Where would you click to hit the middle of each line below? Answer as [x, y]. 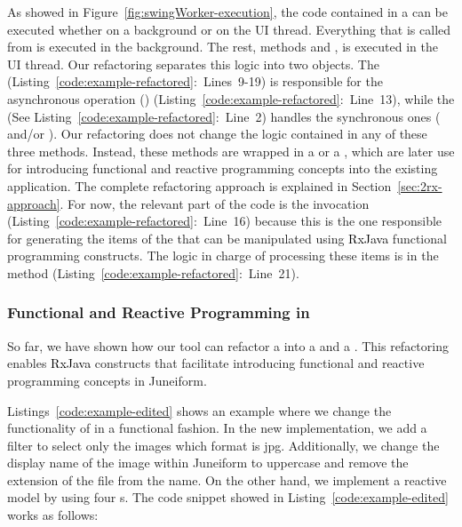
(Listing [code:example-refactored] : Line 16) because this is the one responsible [225, 221]
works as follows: [53, 515]
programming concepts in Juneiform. [107, 380]
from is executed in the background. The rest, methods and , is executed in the [223, 47]
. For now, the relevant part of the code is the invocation [215, 203]
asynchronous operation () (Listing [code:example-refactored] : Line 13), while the [231, 98]
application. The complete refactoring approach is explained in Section [199, 185]
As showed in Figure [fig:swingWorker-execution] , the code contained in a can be [228, 12]
